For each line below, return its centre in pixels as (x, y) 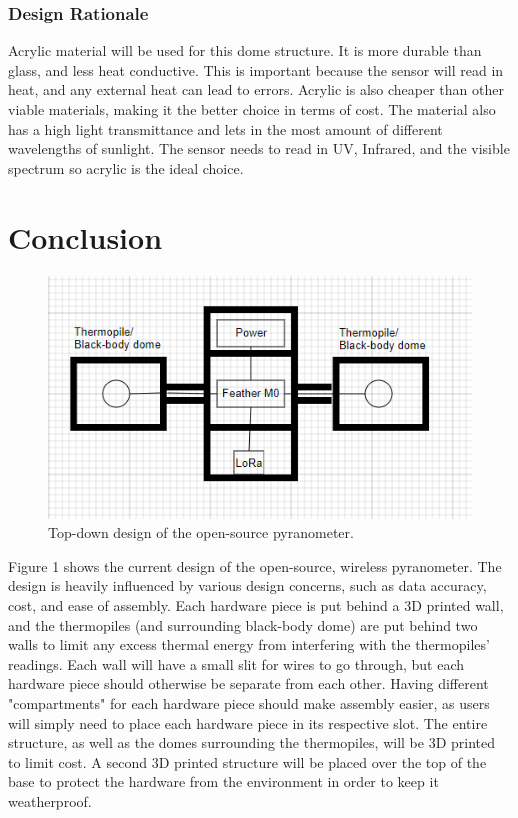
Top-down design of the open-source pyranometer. (201, 532)
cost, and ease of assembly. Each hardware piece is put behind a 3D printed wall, (256, 605)
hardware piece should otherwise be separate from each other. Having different (248, 683)
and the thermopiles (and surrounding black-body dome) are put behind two (243, 624)
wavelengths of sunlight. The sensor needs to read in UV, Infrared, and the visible (259, 148)
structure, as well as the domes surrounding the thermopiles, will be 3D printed (252, 742)
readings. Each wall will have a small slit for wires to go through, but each (236, 663)
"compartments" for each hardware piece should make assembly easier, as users (249, 702)
